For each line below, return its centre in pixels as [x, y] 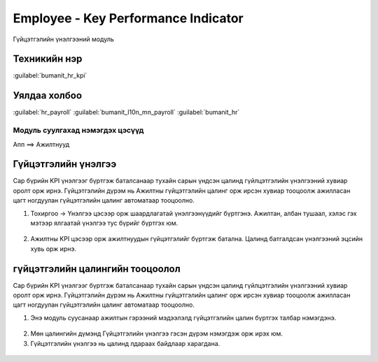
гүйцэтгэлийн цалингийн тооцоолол [97, 269]
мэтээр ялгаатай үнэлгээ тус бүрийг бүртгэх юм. [104, 223]
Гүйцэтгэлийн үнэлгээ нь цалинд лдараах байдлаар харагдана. [125, 343]
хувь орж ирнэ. [54, 249]
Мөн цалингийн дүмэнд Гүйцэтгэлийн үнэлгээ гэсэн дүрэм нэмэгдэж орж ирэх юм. [157, 334]
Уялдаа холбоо [48, 95]
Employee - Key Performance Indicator [128, 18]
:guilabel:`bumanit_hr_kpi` [50, 75]
